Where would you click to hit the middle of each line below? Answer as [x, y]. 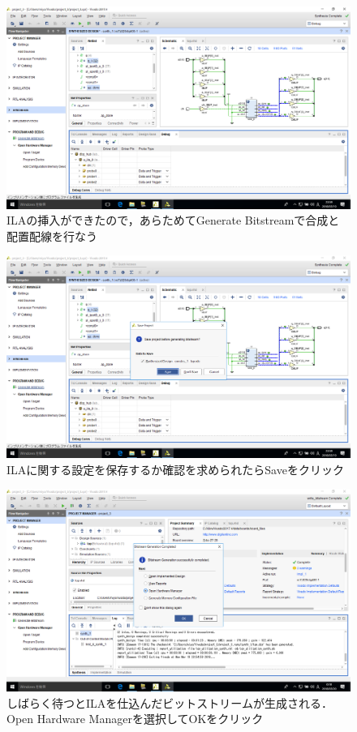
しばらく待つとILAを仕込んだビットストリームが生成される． [170, 702]
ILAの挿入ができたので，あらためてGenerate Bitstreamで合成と [173, 220]
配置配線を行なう [52, 235]
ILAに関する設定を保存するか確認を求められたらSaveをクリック [175, 469]
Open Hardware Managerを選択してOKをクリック [135, 719]
